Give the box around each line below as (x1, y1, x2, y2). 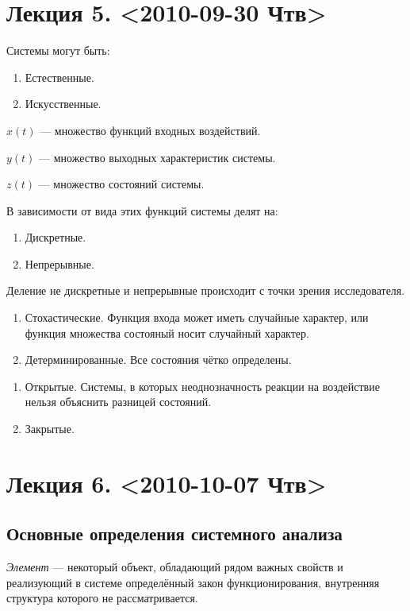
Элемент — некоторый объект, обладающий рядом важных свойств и (6, 559, 343, 575)
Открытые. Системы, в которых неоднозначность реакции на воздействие (25, 377, 380, 394)
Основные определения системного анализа (6, 521, 343, 546)
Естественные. (25, 68, 94, 85)
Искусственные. (25, 95, 102, 112)
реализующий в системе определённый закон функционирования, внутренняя (6, 574, 380, 590)
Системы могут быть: (6, 42, 110, 59)
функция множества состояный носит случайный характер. (25, 324, 309, 341)
